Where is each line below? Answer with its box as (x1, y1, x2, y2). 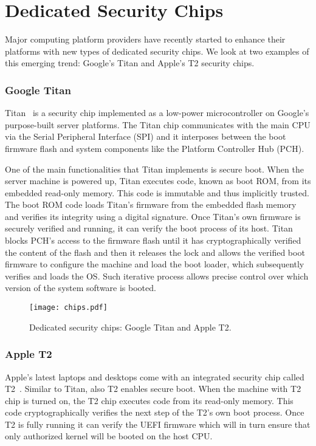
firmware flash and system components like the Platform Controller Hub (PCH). (5, 142, 304, 154)
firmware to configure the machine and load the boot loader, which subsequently (5, 258, 304, 270)
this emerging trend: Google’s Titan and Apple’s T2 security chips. (5, 57, 255, 69)
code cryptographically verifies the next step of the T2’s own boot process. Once (5, 406, 304, 419)
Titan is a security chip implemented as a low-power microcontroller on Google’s (5, 106, 309, 119)
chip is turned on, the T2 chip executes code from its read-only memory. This (5, 394, 294, 407)
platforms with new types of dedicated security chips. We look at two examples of (5, 44, 309, 57)
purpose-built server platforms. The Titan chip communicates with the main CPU (5, 118, 311, 131)
